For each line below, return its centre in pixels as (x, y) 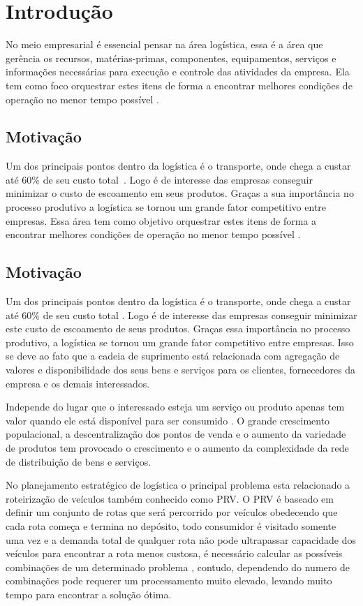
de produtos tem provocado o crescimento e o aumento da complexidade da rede (177, 448)
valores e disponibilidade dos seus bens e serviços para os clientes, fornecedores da (181, 370)
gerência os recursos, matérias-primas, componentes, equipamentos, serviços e (171, 58)
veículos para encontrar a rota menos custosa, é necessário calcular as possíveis (174, 553)
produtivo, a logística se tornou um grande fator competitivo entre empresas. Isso (180, 342)
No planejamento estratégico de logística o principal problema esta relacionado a (178, 485)
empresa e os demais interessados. (78, 383)
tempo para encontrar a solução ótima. (89, 594)
